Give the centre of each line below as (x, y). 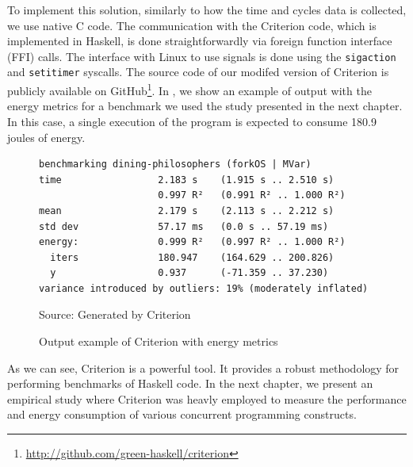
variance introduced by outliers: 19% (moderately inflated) (204, 288)
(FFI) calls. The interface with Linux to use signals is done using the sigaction (202, 56)
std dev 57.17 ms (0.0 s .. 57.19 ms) (184, 226)
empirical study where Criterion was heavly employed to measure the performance (207, 398)
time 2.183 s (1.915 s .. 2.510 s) (187, 180)
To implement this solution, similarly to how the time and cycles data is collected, (207, 10)
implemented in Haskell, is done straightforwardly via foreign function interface (200, 41)
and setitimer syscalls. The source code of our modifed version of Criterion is (198, 72)
